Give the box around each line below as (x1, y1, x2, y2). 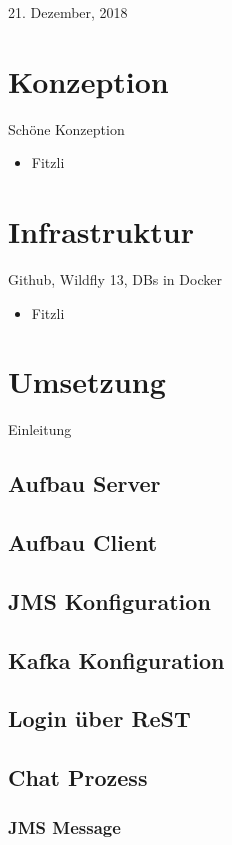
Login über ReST (8, 703, 191, 734)
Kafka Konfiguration (8, 644, 225, 675)
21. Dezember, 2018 (8, 2, 128, 22)
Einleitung (8, 419, 72, 440)
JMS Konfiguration (8, 585, 211, 616)
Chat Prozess (8, 762, 148, 793)
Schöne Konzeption (8, 118, 125, 139)
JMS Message (8, 814, 121, 839)
